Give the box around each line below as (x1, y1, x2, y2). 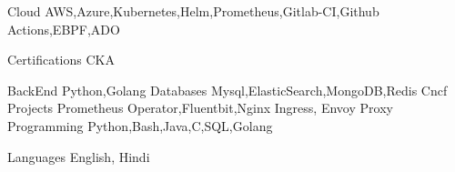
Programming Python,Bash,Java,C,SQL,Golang (7, 116, 273, 135)
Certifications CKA (7, 50, 115, 69)
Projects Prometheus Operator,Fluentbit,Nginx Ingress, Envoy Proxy (7, 98, 393, 117)
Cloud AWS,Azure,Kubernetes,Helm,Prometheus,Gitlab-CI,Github (7, 2, 379, 20)
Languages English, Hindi (7, 147, 150, 166)
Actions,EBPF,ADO (7, 19, 120, 38)
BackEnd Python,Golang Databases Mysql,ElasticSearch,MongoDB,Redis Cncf (7, 80, 448, 99)
